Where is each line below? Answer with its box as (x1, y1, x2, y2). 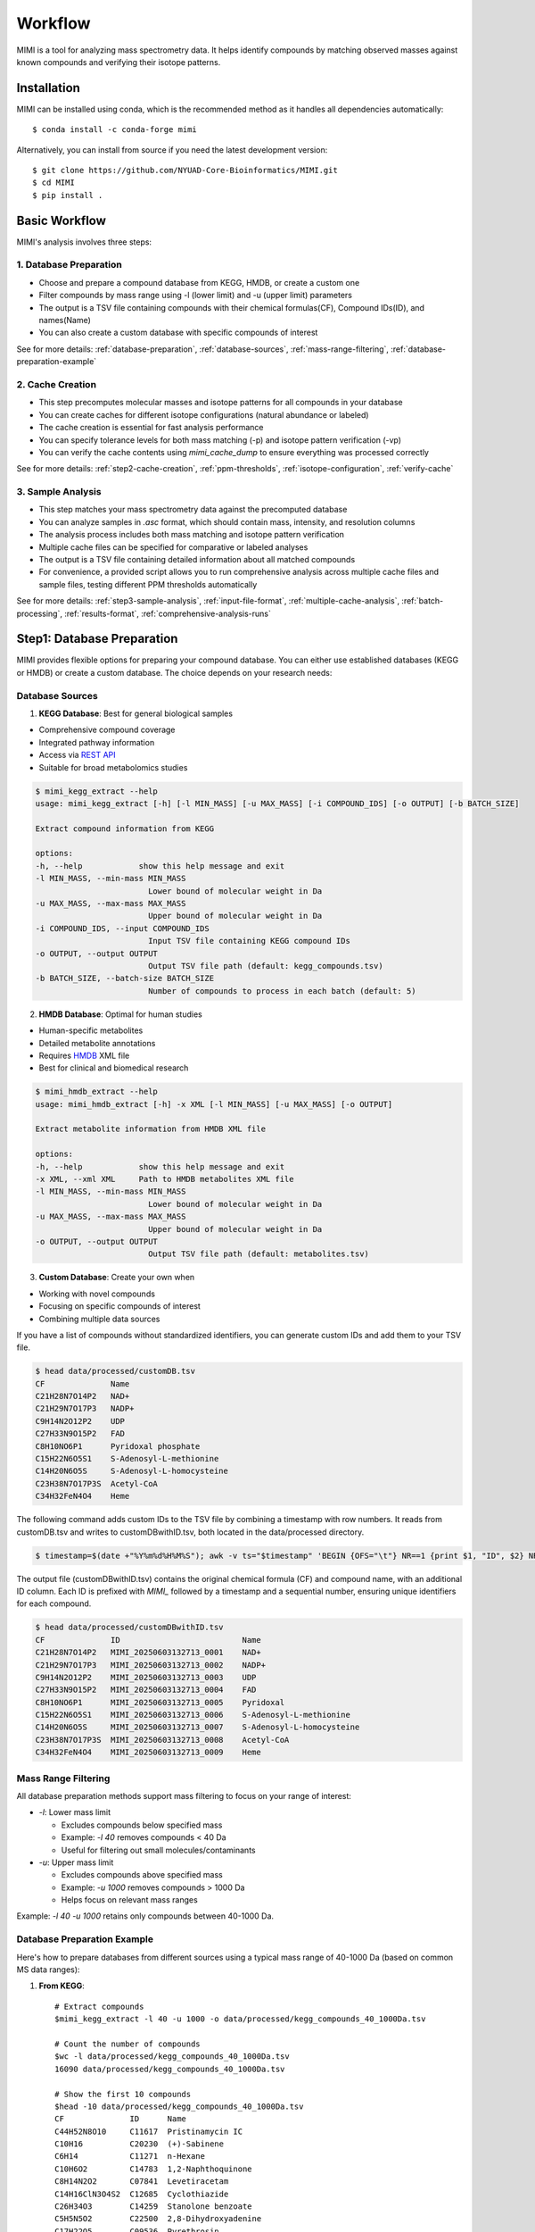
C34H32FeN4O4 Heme (35, 1491, 130, 1502)
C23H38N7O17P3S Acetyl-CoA (35, 1478, 158, 1488)
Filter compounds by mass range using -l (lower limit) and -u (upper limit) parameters (38, 290, 352, 301)
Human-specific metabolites (38, 1025, 144, 1036)
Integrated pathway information (38, 737, 155, 747)
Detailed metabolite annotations (38, 1037, 156, 1048)
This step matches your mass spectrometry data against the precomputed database (38, 504, 348, 515)
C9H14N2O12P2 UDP (35, 1416, 125, 1426)
